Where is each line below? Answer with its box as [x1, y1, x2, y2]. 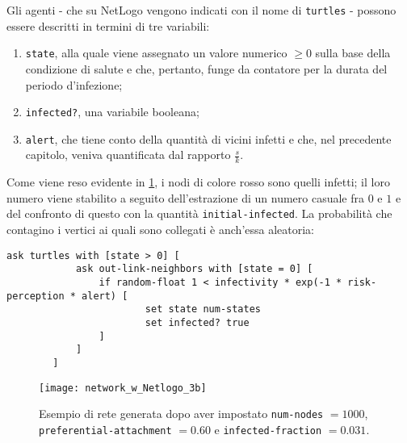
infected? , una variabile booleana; [25, 103, 199, 120]
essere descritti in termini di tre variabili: [6, 17, 210, 34]
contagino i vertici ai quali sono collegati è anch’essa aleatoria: [6, 221, 315, 238]
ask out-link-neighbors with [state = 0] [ [75, 263, 313, 275]
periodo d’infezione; [25, 76, 123, 93]
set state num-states [145, 303, 261, 316]
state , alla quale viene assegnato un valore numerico [25, 44, 287, 61]
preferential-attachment [39, 424, 172, 437]
